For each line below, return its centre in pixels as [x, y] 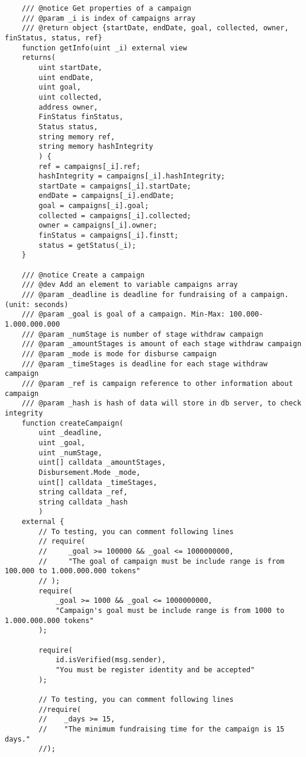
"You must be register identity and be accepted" [155, 670]
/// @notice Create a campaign [83, 275]
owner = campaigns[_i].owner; [98, 226]
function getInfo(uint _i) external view [104, 48]
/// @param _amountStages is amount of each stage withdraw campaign [162, 344]
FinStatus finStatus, [81, 117]
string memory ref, [77, 137]
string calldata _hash [83, 502]
